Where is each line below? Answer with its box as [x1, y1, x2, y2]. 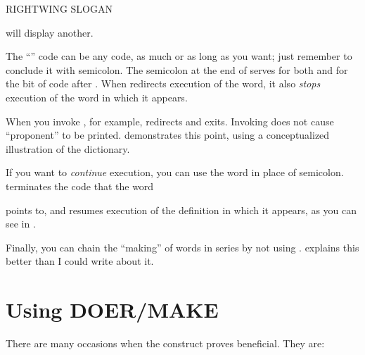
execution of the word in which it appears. [6, 89, 188, 104]
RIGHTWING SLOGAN [6, 1, 113, 15]
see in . [6, 216, 36, 231]
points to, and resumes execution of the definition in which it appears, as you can [6, 202, 357, 217]
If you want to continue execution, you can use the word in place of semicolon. [6, 165, 344, 180]
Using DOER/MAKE [6, 295, 219, 324]
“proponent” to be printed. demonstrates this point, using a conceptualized [6, 127, 330, 142]
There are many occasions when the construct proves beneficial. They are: [6, 336, 325, 351]
